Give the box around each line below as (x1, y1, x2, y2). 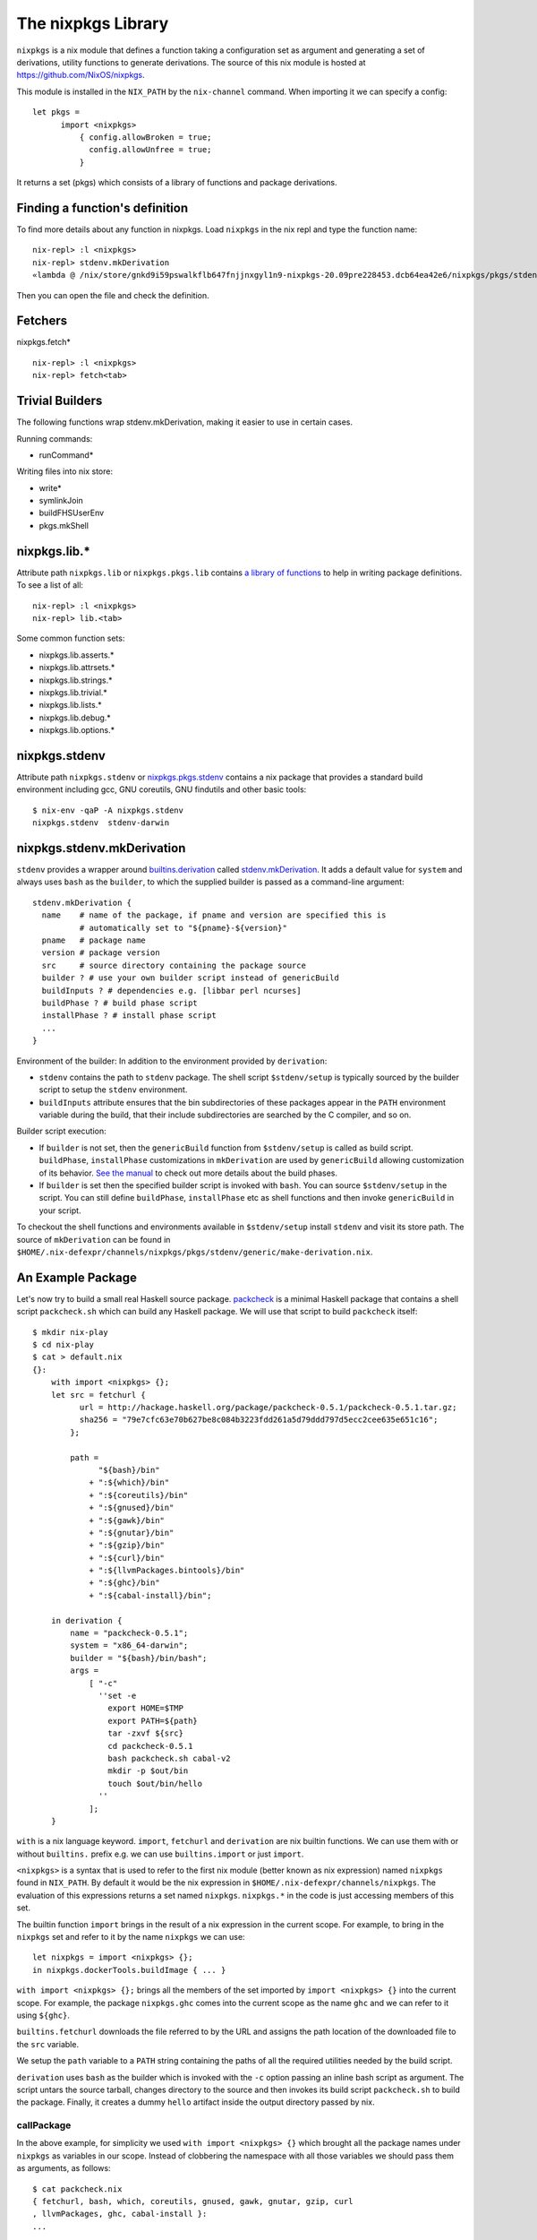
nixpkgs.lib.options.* (38, 725, 115, 736)
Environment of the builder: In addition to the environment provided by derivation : (16, 1055, 328, 1066)
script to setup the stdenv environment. (38, 1084, 188, 1095)
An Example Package (16, 1270, 138, 1285)
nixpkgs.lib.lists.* (38, 700, 102, 711)
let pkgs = (32, 108, 81, 117)
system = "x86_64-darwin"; (70, 1641, 189, 1650)
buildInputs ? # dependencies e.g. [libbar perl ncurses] (41, 986, 302, 995)
